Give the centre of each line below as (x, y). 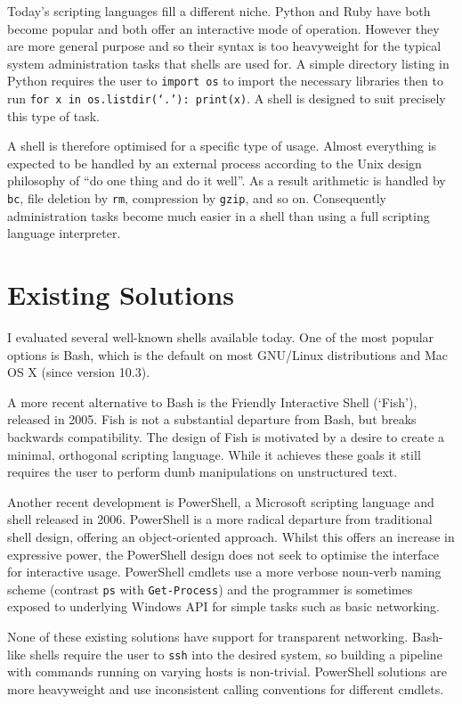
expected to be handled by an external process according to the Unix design (215, 163)
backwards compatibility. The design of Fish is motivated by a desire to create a (226, 437)
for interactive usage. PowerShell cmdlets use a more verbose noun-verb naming (224, 572)
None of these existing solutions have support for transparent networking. (208, 636)
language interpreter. (64, 233)
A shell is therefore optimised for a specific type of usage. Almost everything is (222, 146)
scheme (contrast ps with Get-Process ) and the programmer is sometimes (210, 589)
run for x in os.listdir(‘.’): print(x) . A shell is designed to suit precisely (227, 98)
